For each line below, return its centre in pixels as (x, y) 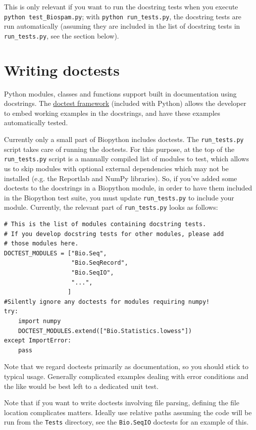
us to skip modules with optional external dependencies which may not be (116, 168)
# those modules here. (41, 244)
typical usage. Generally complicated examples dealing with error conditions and (126, 376)
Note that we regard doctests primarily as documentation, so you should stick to (126, 366)
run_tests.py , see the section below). (62, 35)
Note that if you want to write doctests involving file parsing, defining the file (122, 403)
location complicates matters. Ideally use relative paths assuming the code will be (128, 412)
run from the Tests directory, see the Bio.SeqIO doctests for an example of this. (126, 422)
